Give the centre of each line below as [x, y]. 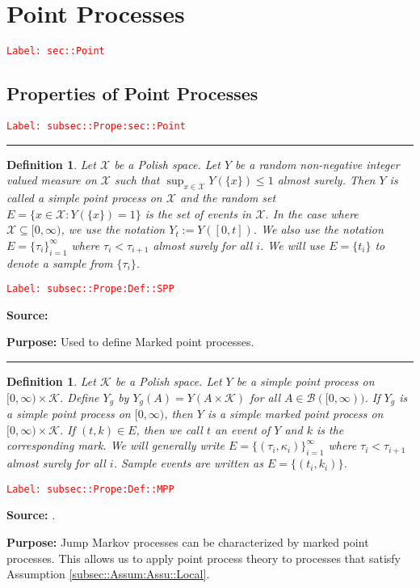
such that [137, 180]
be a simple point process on [305, 381]
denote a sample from [60, 262]
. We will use [292, 245]
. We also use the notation [318, 229]
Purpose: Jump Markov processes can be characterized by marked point [188, 541]
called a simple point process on [84, 198]
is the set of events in [198, 213]
